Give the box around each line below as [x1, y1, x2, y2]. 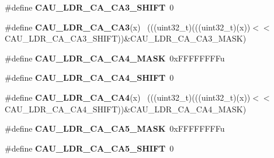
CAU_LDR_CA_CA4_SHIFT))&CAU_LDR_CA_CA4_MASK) [5, 102, 247, 115]
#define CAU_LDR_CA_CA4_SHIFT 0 [5, 71, 174, 84]
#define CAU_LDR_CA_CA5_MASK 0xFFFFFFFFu [5, 122, 225, 135]
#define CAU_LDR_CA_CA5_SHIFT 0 [5, 142, 174, 154]
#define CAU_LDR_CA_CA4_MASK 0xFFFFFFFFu [5, 51, 225, 64]
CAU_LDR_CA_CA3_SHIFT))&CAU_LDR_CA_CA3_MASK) [5, 32, 247, 44]
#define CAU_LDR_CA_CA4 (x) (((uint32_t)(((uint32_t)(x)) [5, 91, 251, 103]
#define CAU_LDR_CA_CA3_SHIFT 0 [5, 1, 174, 13]
